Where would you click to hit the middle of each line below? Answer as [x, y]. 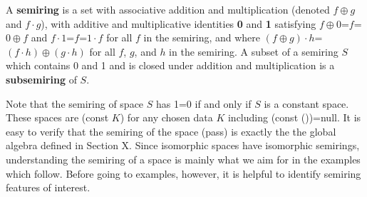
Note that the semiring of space [75, 103]
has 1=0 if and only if [203, 103]
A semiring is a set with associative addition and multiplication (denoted [168, 9]
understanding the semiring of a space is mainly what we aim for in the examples [183, 159]
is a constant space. [306, 103]
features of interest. [48, 187]
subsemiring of [41, 79]
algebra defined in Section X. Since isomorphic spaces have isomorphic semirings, [183, 145]
